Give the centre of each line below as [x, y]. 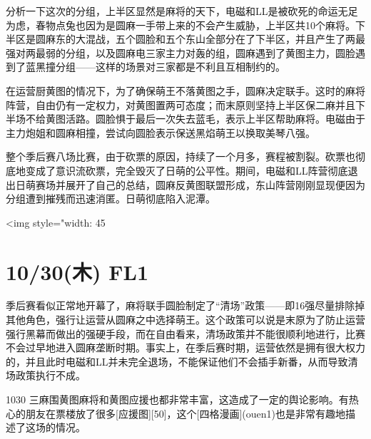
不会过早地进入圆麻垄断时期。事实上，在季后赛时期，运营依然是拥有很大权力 [185, 347]
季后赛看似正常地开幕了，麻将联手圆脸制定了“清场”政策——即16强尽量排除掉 [185, 305]
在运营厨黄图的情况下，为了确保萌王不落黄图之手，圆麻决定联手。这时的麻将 [185, 90]
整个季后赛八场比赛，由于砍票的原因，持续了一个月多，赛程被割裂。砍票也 [181, 156]
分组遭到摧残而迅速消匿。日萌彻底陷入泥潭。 [111, 198]
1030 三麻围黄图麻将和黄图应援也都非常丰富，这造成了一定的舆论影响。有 [177, 399]
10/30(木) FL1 [77, 271]
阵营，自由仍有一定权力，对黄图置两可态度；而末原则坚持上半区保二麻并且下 [185, 104]
